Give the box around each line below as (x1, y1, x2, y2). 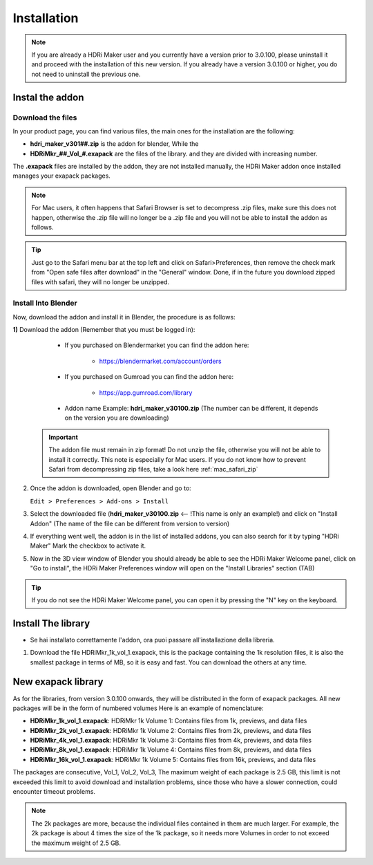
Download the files (12, 113, 77, 122)
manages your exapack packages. (12, 171, 111, 180)
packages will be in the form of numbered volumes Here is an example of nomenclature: (12, 704, 264, 712)
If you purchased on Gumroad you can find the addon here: (64, 373, 234, 381)
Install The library (12, 617, 90, 629)
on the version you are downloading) (64, 413, 169, 422)
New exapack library (12, 676, 104, 688)
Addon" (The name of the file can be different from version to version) (30, 519, 230, 528)
